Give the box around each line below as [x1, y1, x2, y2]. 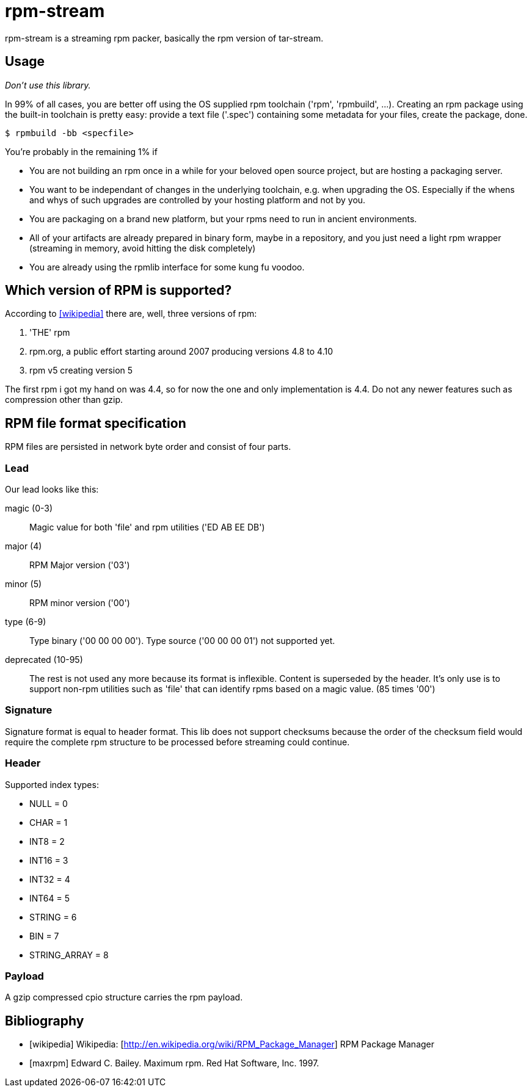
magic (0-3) [5, 503, 53, 514]
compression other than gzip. [5, 394, 123, 405]
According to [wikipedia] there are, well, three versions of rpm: [5, 308, 257, 319]
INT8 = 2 [29, 836, 65, 847]
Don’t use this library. [5, 79, 91, 90]
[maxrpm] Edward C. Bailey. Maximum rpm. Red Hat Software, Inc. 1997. [29, 1058, 319, 1069]
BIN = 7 [29, 930, 59, 941]
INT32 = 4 [29, 873, 70, 884]
